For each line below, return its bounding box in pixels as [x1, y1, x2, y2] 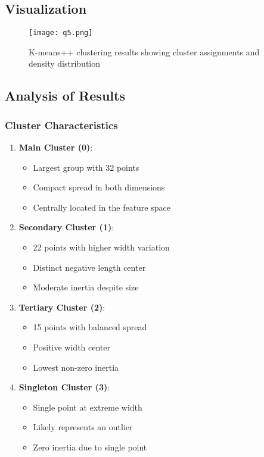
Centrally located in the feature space [33, 201, 170, 213]
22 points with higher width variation [33, 241, 170, 253]
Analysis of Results [5, 86, 125, 105]
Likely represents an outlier [33, 421, 133, 433]
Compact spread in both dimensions [33, 181, 165, 193]
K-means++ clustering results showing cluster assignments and [29, 45, 260, 58]
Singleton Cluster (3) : [18, 381, 110, 393]
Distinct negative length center [33, 261, 146, 273]
